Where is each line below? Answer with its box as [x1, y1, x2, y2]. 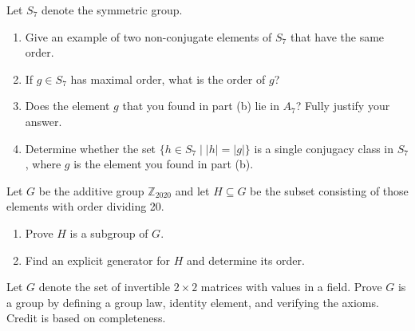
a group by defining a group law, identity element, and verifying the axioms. [6, 294, 379, 310]
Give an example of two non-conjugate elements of [25, 28, 272, 45]
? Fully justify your [295, 97, 390, 114]
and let [175, 182, 210, 199]
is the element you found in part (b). [73, 156, 254, 172]
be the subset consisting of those [250, 182, 409, 199]
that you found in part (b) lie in [122, 97, 279, 114]
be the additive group [38, 182, 144, 199]
